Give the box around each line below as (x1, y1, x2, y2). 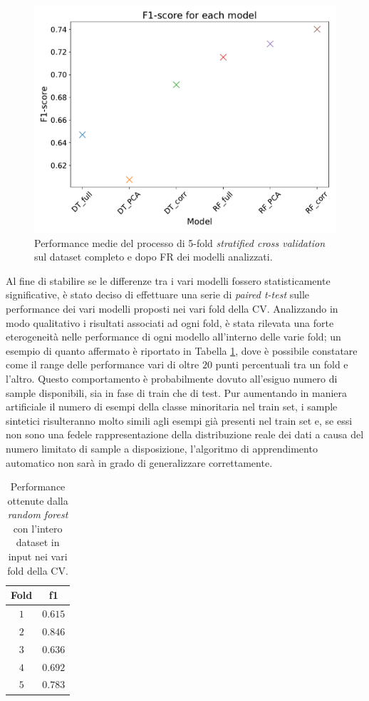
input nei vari (8, 549, 68, 564)
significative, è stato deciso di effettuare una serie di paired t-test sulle (6, 287, 310, 302)
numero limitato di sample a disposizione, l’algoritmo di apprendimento (6, 440, 318, 455)
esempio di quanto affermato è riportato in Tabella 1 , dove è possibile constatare (6, 343, 358, 358)
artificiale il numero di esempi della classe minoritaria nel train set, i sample (6, 399, 338, 414)
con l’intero (13, 520, 63, 535)
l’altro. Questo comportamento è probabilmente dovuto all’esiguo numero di (6, 370, 338, 385)
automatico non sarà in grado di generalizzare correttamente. (6, 455, 273, 470)
